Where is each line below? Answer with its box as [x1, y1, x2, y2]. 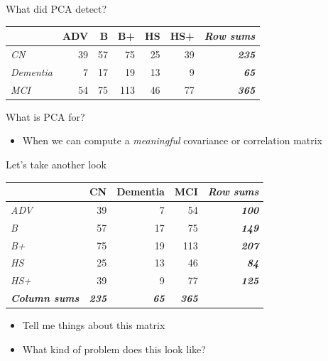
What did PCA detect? [6, 1, 107, 16]
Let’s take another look [6, 156, 106, 171]
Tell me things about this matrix [22, 318, 165, 333]
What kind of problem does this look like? [22, 341, 206, 356]
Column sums [11, 291, 80, 306]
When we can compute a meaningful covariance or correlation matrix [22, 133, 323, 148]
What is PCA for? [6, 109, 85, 124]
